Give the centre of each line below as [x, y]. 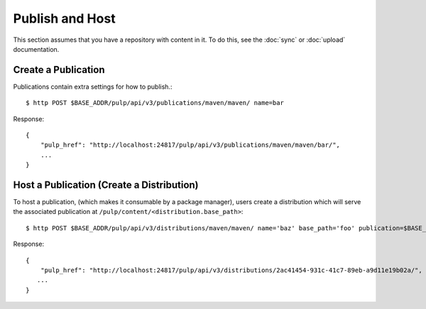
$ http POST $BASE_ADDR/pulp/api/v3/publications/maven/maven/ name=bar [155, 103]
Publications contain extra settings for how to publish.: [93, 86]
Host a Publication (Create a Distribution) [106, 185]
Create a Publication [59, 70]
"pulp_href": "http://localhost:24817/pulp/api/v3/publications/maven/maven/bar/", [190, 145]
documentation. [36, 49]
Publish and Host [65, 18]
